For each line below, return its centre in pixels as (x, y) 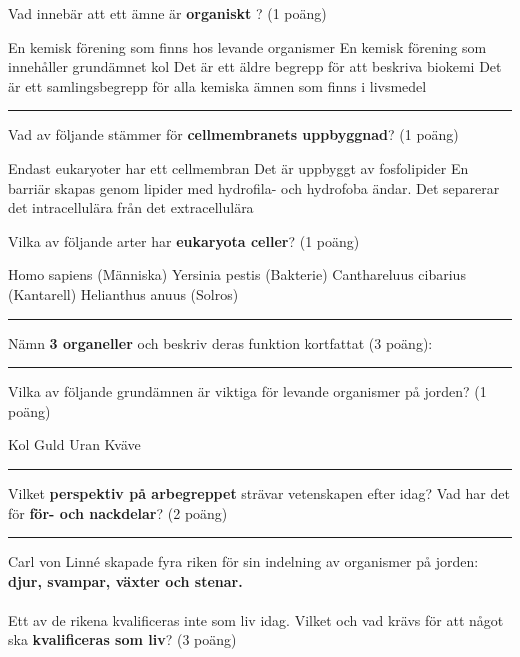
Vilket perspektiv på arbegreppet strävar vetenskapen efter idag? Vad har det (259, 492)
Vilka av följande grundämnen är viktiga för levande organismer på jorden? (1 (247, 391)
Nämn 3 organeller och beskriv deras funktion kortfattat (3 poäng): (220, 342)
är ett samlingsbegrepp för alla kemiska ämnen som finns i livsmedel (217, 85)
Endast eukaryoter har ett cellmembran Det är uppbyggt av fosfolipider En (238, 167)
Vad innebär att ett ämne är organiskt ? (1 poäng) (167, 13)
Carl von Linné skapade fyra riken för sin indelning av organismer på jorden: (243, 561)
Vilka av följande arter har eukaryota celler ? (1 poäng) (184, 240)
